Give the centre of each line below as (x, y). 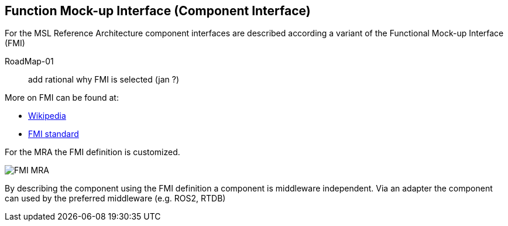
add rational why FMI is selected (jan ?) (104, 80)
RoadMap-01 (29, 61)
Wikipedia (47, 116)
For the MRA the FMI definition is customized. (92, 152)
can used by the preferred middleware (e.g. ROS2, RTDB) (115, 198)
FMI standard (54, 134)
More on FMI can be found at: (62, 98)
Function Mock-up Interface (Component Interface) (158, 11)
